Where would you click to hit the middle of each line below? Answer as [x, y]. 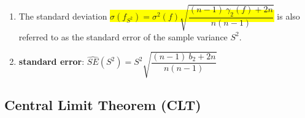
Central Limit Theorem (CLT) [103, 105]
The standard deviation [63, 16]
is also [288, 16]
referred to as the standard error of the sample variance [123, 36]
